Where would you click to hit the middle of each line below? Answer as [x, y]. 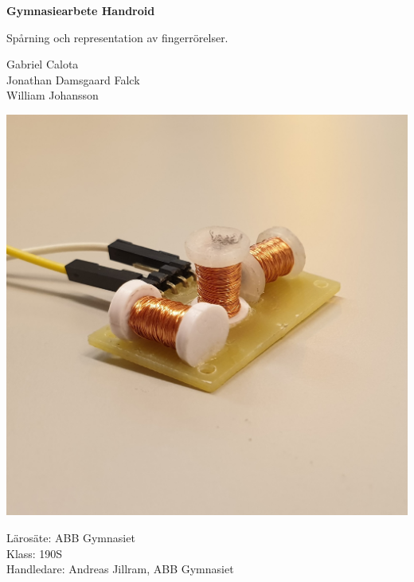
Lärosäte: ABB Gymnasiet [71, 538]
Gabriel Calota [43, 64]
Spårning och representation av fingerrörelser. [117, 37]
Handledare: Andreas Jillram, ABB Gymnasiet [120, 569]
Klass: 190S [35, 553]
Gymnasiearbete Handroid [81, 10]
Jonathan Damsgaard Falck [73, 79]
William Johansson [53, 95]
